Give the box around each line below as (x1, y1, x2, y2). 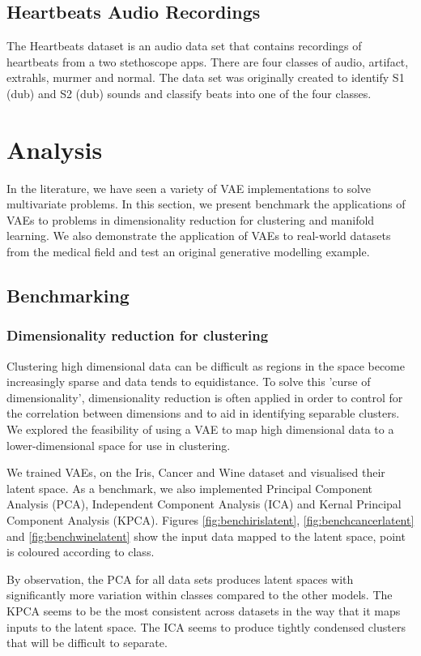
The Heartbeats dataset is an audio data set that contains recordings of (6, 37, 362, 54)
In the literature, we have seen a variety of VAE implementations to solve (6, 179, 372, 196)
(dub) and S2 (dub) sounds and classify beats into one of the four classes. (6, 84, 372, 101)
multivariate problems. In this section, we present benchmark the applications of (6, 195, 406, 212)
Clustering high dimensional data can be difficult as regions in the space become (6, 357, 405, 374)
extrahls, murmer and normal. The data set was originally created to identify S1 (6, 69, 405, 86)
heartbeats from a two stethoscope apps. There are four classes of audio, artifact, (6, 53, 409, 70)
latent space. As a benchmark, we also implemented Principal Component (6, 479, 372, 496)
